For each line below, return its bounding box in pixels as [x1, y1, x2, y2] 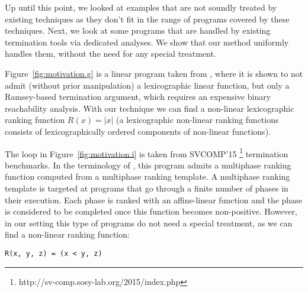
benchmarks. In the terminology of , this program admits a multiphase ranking [5, 158, 291, 171]
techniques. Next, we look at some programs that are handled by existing [5, 24, 271, 37]
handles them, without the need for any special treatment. [5, 47, 216, 60]
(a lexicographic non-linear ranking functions [116, 113, 279, 126]
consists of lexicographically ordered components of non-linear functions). [5, 125, 271, 137]
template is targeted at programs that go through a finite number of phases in [5, 181, 288, 194]
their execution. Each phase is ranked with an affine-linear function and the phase [5, 193, 302, 206]
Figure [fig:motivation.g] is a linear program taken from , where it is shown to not [5, 67, 303, 79]
